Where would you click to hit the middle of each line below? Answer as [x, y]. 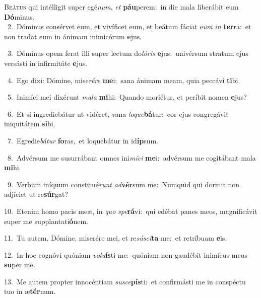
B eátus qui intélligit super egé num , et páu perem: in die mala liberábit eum [121, 7]
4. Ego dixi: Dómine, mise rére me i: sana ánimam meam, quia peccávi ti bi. [124, 80]
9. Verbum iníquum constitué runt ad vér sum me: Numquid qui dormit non [123, 184]
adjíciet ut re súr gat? [36, 194]
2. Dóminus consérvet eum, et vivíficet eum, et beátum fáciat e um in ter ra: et [129, 26]
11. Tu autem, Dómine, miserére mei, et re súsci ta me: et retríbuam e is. [116, 238]
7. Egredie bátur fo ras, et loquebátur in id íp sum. [83, 140]
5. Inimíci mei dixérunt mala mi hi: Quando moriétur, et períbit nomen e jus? [127, 97]
